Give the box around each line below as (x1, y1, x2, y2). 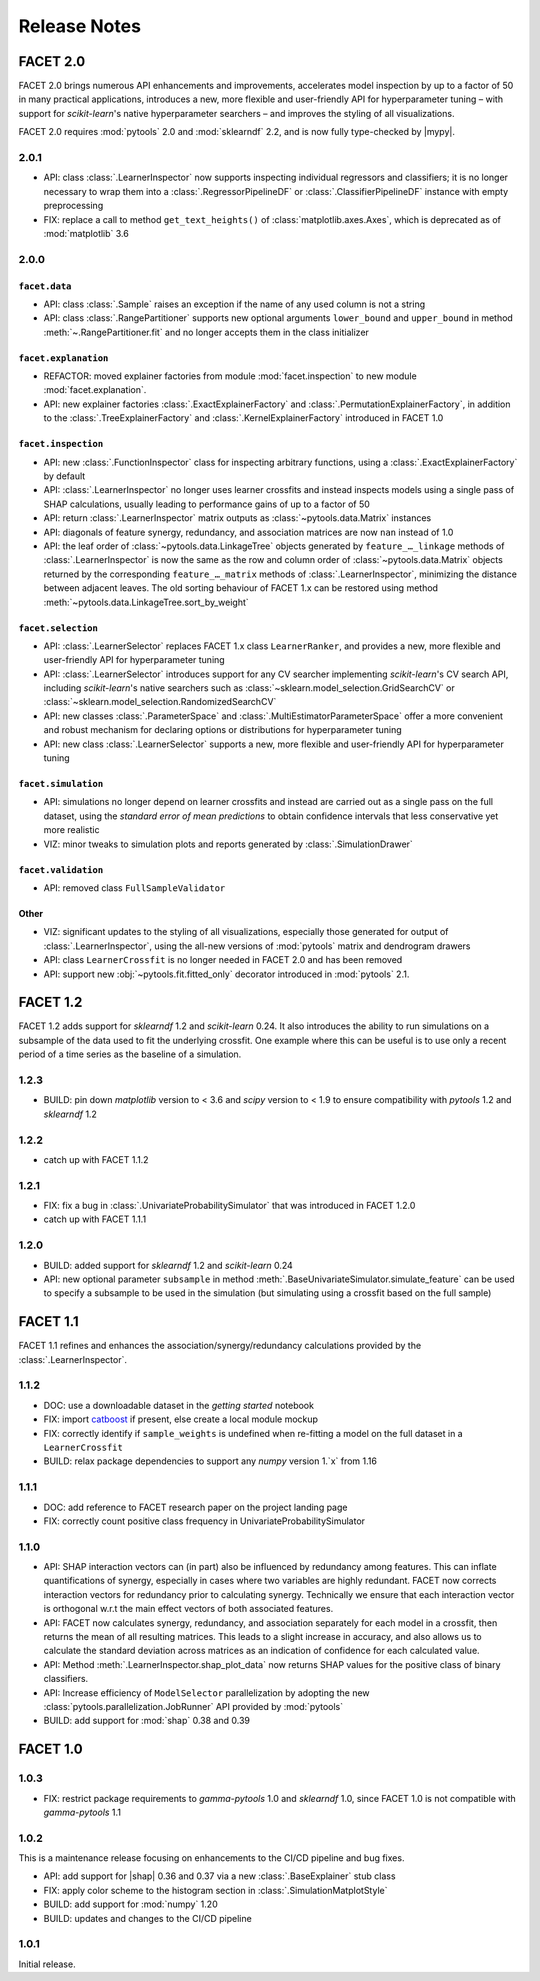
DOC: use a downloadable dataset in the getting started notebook (43, 1399, 315, 1411)
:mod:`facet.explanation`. (43, 384, 147, 396)
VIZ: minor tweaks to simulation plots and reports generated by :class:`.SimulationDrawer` (43, 838, 414, 850)
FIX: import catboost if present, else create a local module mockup (43, 1413, 319, 1425)
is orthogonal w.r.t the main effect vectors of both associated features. (43, 1603, 334, 1615)
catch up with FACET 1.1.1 (43, 1213, 147, 1225)
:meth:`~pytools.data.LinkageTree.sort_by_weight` (43, 596, 249, 608)
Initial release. (18, 1958, 76, 1970)
